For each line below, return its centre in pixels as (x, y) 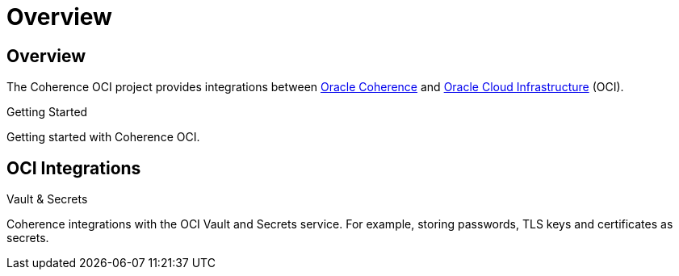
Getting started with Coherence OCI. (103, 137)
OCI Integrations (74, 168)
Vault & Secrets (47, 199)
